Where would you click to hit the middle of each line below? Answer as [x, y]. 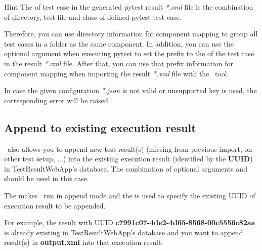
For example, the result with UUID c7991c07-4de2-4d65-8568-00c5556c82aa [130, 222]
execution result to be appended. [55, 205]
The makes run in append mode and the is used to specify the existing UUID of [130, 195]
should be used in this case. [47, 178]
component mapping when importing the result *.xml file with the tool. [117, 73]
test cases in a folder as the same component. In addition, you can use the [119, 43]
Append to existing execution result [100, 127]
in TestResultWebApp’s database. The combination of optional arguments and [126, 168]
